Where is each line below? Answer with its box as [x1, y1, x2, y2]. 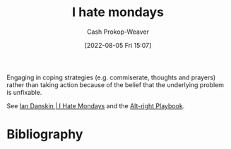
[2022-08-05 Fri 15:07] [84, 41, 152, 49]
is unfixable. [6, 88, 42, 96]
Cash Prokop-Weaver [86, 27, 150, 36]
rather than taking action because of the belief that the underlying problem [6, 80, 224, 89]
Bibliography [6, 127, 83, 143]
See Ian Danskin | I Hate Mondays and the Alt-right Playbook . [6, 101, 185, 110]
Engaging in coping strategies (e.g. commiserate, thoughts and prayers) [6, 73, 216, 82]
